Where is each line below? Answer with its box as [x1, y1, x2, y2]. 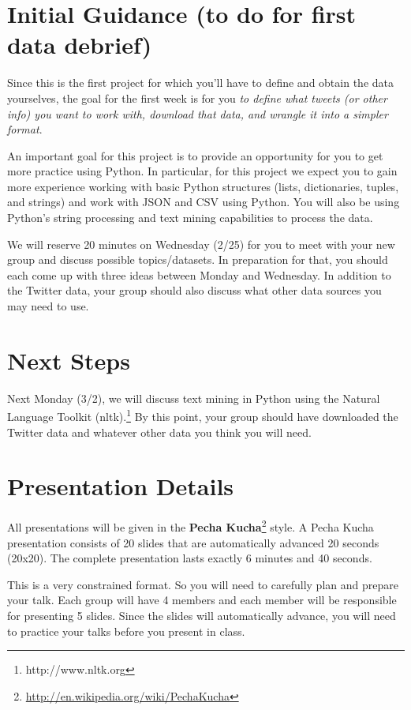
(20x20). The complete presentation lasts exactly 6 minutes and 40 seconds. [7, 550, 372, 566]
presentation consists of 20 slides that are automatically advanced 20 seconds [7, 534, 379, 550]
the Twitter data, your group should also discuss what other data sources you [7, 282, 382, 299]
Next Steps [7, 344, 130, 376]
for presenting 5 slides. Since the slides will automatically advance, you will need [7, 607, 396, 623]
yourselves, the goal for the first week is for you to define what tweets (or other [7, 89, 387, 106]
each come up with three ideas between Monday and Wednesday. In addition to [7, 266, 391, 283]
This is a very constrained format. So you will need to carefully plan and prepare [7, 576, 398, 592]
